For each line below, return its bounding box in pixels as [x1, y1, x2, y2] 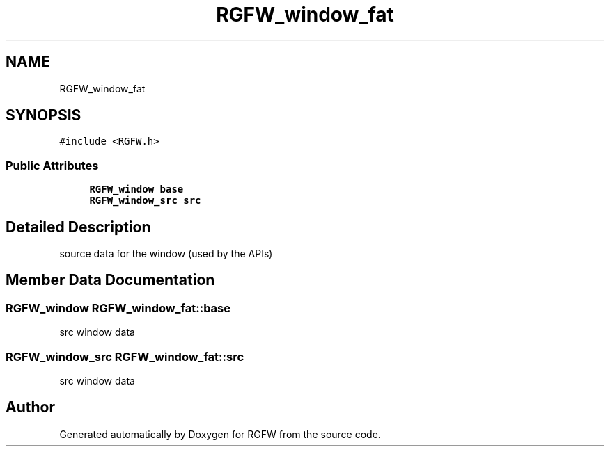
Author [6, 398, 55, 417]
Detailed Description [6, 218, 151, 236]
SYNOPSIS [6, 106, 81, 124]
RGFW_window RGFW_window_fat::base [6, 300, 231, 315]
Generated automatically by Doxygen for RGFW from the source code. [59, 428, 381, 440]
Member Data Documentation [6, 271, 215, 289]
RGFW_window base [89, 184, 184, 195]
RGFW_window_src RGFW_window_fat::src [6, 349, 244, 364]
